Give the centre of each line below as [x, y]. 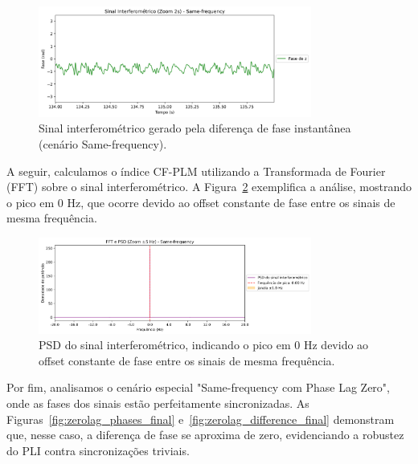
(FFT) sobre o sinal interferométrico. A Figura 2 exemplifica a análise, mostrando [209, 187]
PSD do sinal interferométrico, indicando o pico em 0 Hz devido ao [204, 345]
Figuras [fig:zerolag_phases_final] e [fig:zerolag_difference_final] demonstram [201, 419]
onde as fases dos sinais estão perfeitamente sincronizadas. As [158, 403]
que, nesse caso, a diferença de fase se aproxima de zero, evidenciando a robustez [205, 435]
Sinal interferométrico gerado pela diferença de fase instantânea [195, 128]
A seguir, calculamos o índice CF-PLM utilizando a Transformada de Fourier [196, 171]
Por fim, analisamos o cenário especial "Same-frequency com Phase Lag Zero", [198, 387]
